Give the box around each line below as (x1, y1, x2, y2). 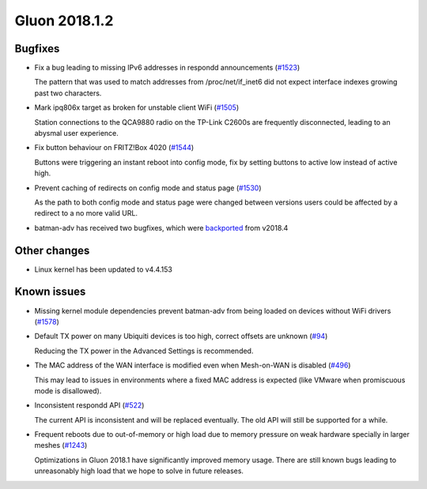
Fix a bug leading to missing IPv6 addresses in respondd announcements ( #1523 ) (34, 63, 300, 73)
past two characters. (34, 88, 102, 98)
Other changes (14, 243, 90, 257)
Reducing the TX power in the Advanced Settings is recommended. (34, 346, 254, 355)
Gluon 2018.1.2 (14, 12, 114, 29)
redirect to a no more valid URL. (34, 209, 138, 218)
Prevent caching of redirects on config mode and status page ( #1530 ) (34, 182, 262, 193)
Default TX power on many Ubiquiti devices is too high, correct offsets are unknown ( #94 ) (34, 332, 328, 341)
